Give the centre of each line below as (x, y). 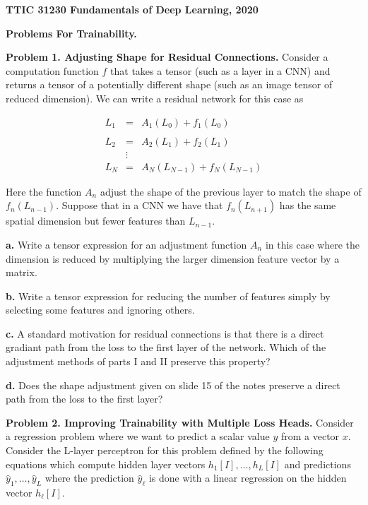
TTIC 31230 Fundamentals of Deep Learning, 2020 (132, 9)
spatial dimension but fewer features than (96, 221)
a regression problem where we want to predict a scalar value (138, 436)
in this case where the (313, 244)
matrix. (22, 272)
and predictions (317, 464)
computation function (52, 70)
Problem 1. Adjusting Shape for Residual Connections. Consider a (167, 57)
